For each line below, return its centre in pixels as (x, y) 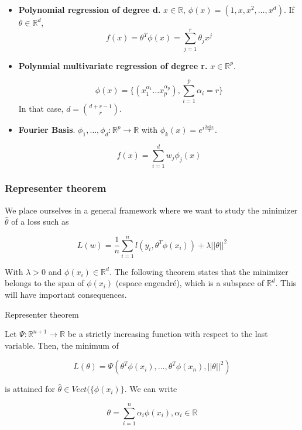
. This (286, 283)
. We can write (151, 389)
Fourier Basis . (47, 130)
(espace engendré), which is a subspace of (190, 283)
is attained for (30, 389)
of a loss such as (40, 221)
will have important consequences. (66, 295)
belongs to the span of (44, 283)
